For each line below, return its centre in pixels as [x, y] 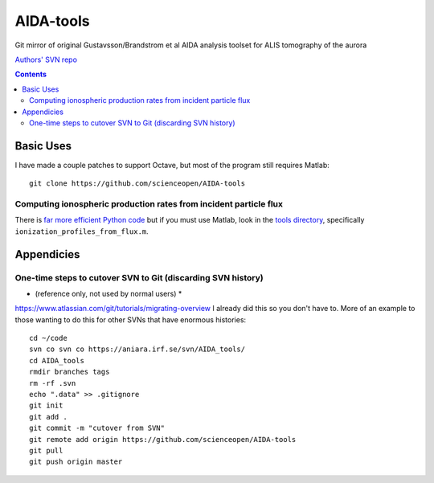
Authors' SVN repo [46, 59]
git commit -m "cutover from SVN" [97, 428]
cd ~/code [48, 338]
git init [46, 405]
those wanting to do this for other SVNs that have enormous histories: [131, 319]
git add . [48, 417]
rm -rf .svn [53, 383]
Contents [31, 74]
